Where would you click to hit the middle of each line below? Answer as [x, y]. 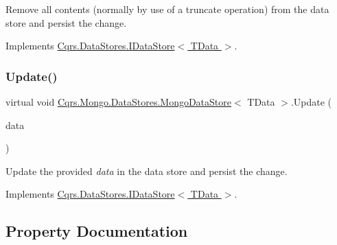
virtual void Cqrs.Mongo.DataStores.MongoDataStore [118, 102]
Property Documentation [97, 231]
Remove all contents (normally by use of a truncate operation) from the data [167, 9]
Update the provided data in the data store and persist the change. [147, 171]
